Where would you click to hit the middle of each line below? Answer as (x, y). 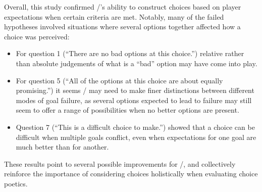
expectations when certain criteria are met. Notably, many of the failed (114, 16)
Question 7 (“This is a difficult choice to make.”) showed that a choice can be (135, 127)
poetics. (16, 183)
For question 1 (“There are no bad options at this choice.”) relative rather (130, 53)
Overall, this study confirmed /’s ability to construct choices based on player (123, 7)
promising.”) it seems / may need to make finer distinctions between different (135, 90)
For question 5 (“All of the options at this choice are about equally (119, 80)
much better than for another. (62, 147)
